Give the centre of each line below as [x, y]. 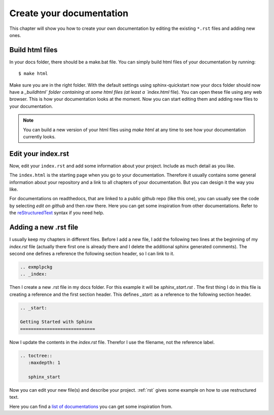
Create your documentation [69, 13]
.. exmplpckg [36, 267]
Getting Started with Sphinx [56, 322]
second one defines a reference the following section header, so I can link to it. [92, 253]
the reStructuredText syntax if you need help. [57, 213]
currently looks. [39, 136]
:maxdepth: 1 [44, 363]
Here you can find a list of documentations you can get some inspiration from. [91, 406]
